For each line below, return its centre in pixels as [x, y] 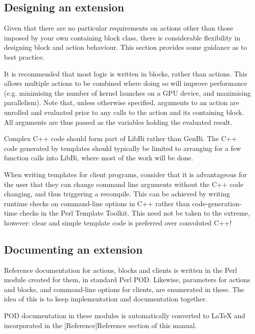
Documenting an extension [73, 249]
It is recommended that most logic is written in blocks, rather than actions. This [126, 73]
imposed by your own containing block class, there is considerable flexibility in [122, 37]
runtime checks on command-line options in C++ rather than [97, 203]
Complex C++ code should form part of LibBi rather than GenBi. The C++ [121, 138]
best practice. [24, 56]
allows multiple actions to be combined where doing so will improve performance [126, 83]
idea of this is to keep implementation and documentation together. [106, 299]
